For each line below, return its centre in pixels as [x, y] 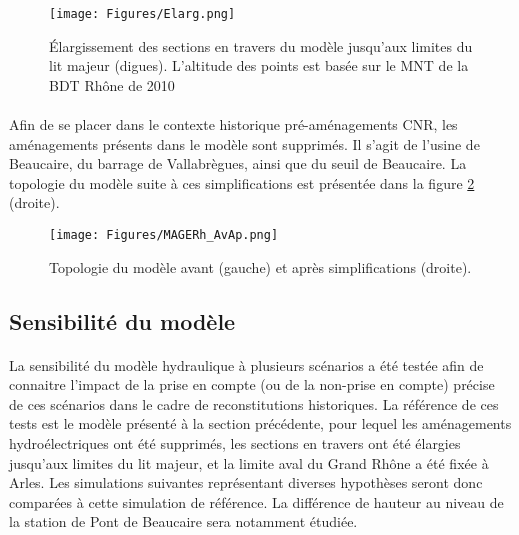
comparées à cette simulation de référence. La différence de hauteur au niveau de [256, 501]
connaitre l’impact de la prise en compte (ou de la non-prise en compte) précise [252, 384]
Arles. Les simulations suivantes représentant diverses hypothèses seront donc [246, 482]
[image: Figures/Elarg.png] [142, 14]
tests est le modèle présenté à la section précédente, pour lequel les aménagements [260, 423]
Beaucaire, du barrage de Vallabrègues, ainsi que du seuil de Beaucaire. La [238, 163]
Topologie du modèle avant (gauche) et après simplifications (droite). [260, 266]
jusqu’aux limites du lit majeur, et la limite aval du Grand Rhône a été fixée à [249, 462]
